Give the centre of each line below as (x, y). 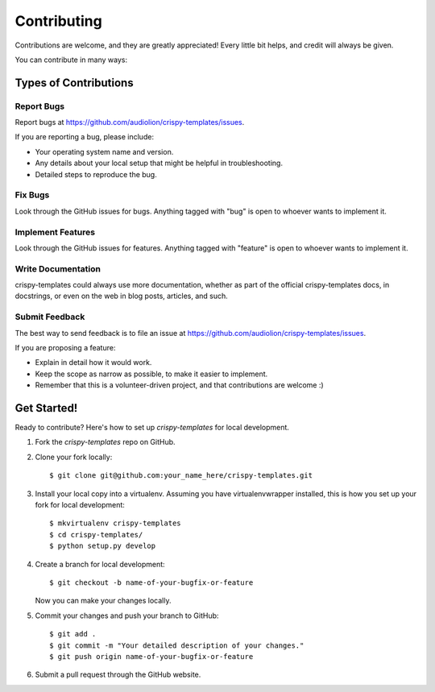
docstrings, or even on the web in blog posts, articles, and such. (122, 296)
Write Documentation (58, 268)
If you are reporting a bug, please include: (85, 137)
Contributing (58, 21)
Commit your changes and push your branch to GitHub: (127, 615)
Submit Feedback (50, 317)
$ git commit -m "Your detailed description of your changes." (177, 645)
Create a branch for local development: (100, 564)
